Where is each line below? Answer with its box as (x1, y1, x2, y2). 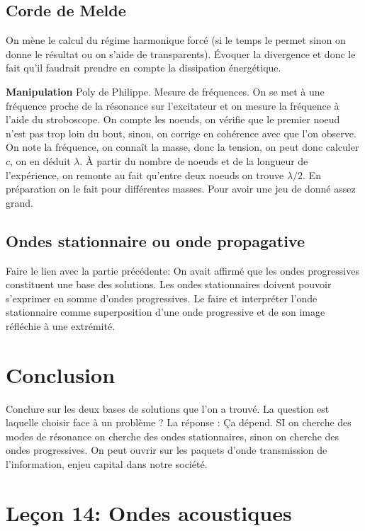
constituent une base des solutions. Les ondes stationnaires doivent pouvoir (6, 277, 332, 292)
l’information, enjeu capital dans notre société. (6, 457, 208, 471)
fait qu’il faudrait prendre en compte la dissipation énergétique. (6, 60, 281, 75)
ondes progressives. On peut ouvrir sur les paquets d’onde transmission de (6, 442, 327, 457)
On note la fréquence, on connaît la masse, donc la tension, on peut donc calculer (6, 139, 359, 154)
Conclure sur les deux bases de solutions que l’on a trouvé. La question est (6, 401, 330, 416)
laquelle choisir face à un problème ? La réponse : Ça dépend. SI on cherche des (6, 415, 352, 430)
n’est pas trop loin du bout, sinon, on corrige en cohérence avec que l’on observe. (6, 125, 356, 140)
